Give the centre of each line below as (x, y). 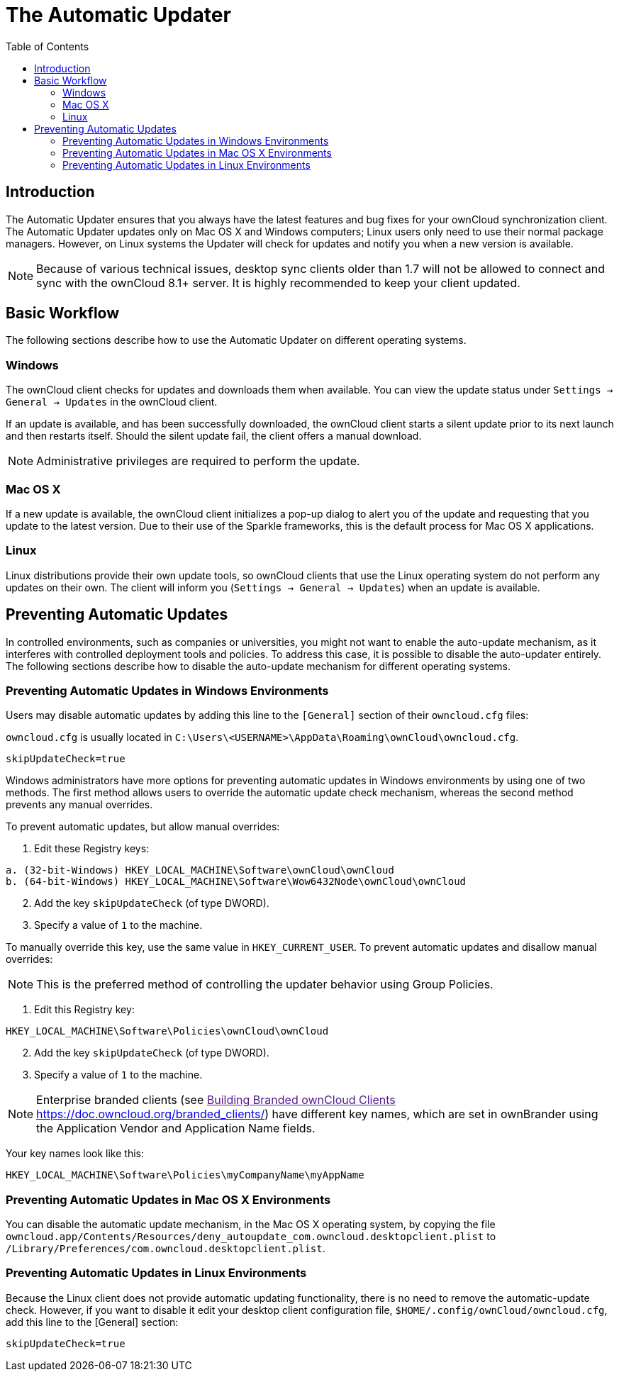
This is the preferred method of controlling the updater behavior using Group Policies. (265, 985)
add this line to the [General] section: (92, 1322)
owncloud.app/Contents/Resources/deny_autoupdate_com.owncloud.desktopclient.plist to (251, 1237)
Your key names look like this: (75, 1154)
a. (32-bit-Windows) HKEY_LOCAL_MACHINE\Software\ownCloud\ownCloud (200, 870)
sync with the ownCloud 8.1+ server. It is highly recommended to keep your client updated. (278, 283)
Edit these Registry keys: (92, 849)
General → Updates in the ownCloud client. (112, 402)
